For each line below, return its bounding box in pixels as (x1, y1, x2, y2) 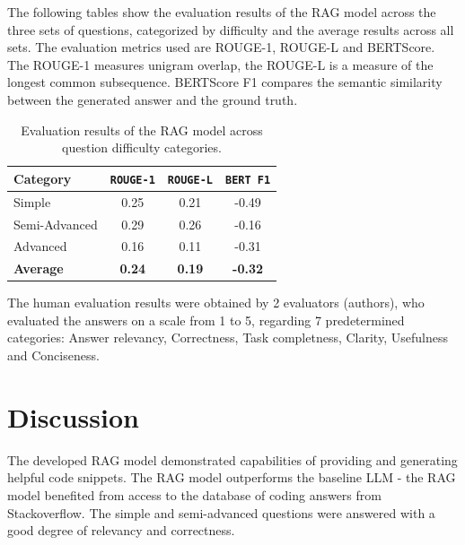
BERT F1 (224, 173, 271, 186)
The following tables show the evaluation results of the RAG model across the (7, 3, 436, 21)
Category (13, 169, 72, 187)
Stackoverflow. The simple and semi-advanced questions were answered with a (7, 503, 435, 522)
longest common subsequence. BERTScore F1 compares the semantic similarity (7, 73, 443, 91)
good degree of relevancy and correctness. (7, 521, 235, 540)
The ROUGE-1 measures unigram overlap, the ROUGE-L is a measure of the (7, 55, 434, 74)
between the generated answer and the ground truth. (7, 90, 298, 108)
